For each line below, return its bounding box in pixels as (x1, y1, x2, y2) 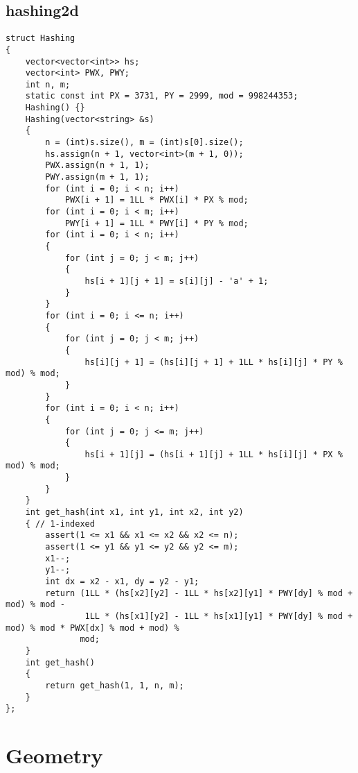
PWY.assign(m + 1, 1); (45, 172, 150, 182)
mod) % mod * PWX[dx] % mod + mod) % (6, 622, 179, 633)
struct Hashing (6, 33, 75, 44)
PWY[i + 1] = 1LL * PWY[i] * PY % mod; (64, 218, 249, 228)
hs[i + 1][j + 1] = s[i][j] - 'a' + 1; (84, 275, 269, 286)
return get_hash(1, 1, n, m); (45, 680, 184, 690)
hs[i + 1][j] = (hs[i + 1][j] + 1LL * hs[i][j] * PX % (84, 449, 343, 459)
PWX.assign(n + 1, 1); (45, 160, 150, 171)
